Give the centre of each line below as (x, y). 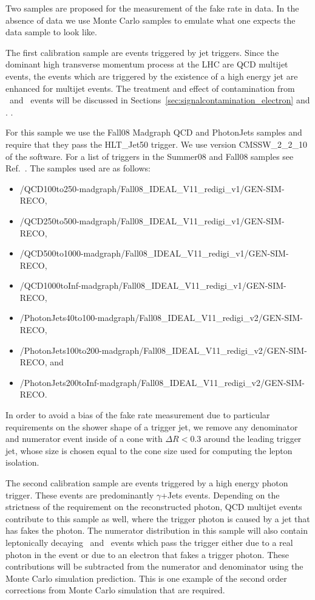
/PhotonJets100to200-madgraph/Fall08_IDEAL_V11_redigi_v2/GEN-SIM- (163, 350)
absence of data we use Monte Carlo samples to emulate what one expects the (151, 20)
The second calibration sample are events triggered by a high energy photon (147, 483)
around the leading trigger (252, 439)
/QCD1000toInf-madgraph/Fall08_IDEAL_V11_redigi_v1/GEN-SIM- (153, 285)
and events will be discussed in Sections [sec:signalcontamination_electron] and (160, 100)
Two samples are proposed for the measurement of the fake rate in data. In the (152, 8)
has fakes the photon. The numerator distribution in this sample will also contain (157, 530)
